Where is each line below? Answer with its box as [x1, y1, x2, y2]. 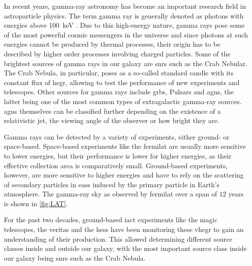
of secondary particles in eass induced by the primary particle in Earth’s [4, 179, 220, 189]
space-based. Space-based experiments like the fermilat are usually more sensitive [4, 141, 246, 151]
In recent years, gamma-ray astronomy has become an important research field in [4, 1, 246, 11]
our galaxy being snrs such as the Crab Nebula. [4, 252, 145, 263]
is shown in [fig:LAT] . [4, 198, 68, 208]
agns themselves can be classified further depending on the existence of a [4, 106, 221, 116]
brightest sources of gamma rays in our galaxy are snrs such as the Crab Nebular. [4, 58, 248, 68]
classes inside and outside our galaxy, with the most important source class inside [4, 243, 247, 253]
